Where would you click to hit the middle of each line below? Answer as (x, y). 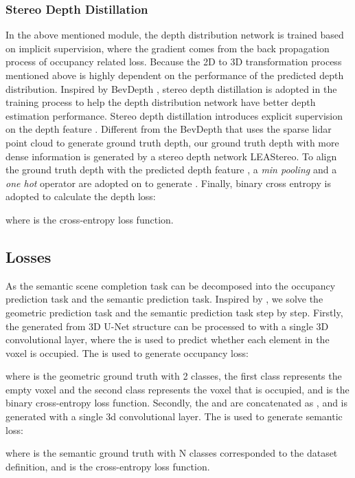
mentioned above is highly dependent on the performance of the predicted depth (175, 75)
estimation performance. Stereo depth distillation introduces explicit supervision (174, 115)
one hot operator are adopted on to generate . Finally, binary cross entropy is (168, 183)
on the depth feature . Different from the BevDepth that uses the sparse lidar (169, 129)
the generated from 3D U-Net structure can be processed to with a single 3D (167, 326)
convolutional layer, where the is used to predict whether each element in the (168, 339)
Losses (28, 256)
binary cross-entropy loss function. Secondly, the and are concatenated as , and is (177, 403)
